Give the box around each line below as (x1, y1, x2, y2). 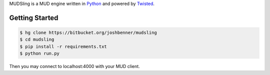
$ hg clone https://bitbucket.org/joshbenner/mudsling (19, 30, 157, 35)
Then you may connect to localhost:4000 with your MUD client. (9, 64, 140, 70)
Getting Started (9, 13, 58, 22)
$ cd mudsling (19, 37, 54, 42)
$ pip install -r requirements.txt (19, 44, 107, 49)
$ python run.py (19, 51, 60, 57)
